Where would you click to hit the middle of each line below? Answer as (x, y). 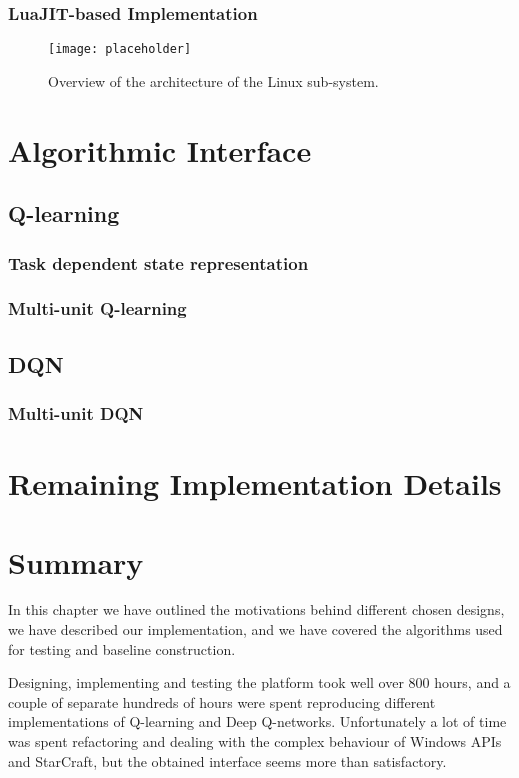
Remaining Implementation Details (255, 483)
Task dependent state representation (158, 262)
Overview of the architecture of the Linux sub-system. (213, 80)
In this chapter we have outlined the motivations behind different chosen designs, (256, 609)
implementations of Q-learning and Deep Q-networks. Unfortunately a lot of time (257, 721)
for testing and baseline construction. (122, 648)
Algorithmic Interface (160, 149)
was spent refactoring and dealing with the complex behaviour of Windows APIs (255, 741)
